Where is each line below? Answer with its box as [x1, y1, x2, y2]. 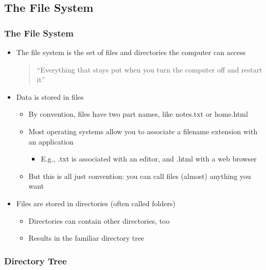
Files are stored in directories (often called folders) [16, 197, 175, 208]
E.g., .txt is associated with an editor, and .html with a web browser [41, 153, 257, 164]
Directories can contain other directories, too [28, 215, 170, 226]
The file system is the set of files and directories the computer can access [16, 47, 246, 57]
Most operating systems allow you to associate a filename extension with [28, 125, 258, 136]
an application [28, 136, 74, 147]
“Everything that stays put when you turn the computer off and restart [37, 64, 262, 75]
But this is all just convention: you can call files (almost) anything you [28, 170, 251, 181]
